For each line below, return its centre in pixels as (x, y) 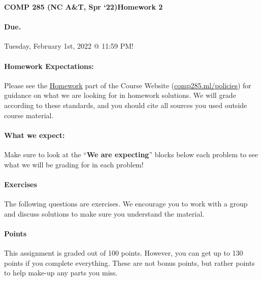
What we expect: (35, 135)
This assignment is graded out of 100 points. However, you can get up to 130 (124, 252)
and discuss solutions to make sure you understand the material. (104, 213)
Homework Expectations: (49, 66)
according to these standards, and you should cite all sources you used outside (126, 105)
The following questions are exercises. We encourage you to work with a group (126, 203)
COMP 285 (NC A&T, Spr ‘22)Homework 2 (84, 7)
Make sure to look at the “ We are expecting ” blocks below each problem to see (131, 154)
